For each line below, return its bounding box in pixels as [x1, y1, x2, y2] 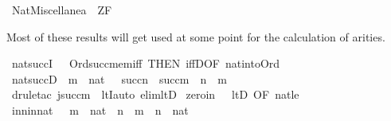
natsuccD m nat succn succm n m [11, 70, 227, 87]
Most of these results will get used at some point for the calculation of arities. [6, 28, 385, 45]
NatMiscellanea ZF [11, 2, 112, 18]
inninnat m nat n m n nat [11, 101, 189, 118]
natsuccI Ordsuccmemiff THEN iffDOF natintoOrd [11, 55, 280, 72]
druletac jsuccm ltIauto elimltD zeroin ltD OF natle [11, 86, 299, 103]
